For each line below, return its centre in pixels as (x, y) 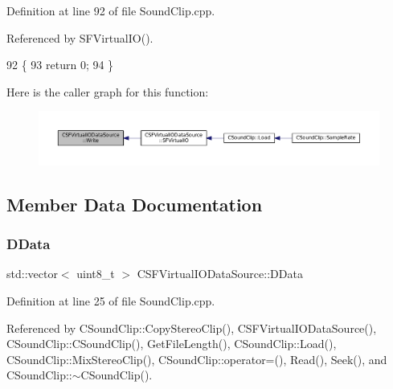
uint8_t (96, 274)
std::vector (32, 274)
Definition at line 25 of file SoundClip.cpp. (111, 301)
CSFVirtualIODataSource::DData (220, 274)
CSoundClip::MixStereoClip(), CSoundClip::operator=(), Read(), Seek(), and (197, 359)
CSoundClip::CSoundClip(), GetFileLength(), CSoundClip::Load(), (172, 344)
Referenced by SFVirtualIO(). (80, 37)
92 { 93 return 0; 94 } (60, 65)
